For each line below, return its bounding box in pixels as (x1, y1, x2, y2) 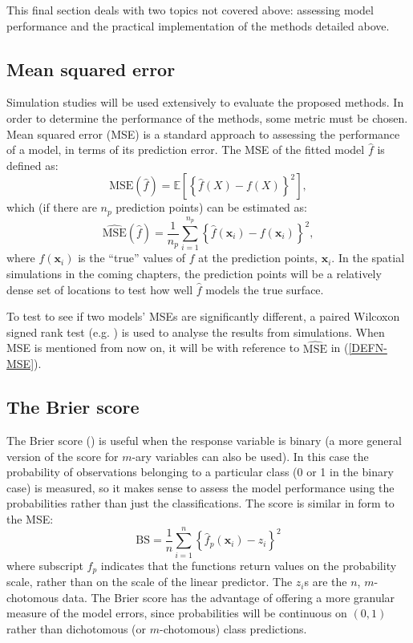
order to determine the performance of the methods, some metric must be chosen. (6, 109, 408, 126)
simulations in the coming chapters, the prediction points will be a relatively (6, 265, 382, 281)
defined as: (6, 156, 59, 173)
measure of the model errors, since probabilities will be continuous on (6, 605, 347, 621)
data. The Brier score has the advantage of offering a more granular (62, 588, 395, 605)
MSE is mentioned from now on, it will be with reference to (6, 339, 300, 356)
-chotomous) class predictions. (160, 620, 307, 637)
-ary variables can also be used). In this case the (132, 447, 369, 464)
